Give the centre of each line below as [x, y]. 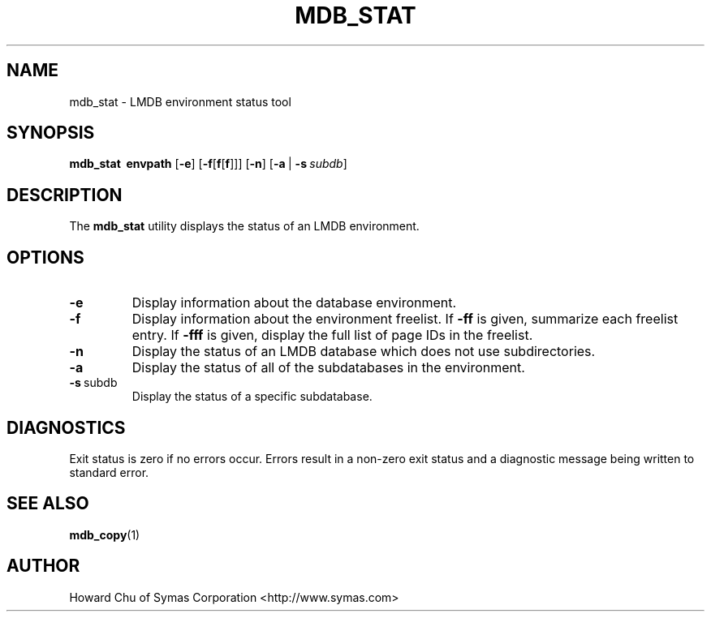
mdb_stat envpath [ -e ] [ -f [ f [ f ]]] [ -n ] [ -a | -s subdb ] [208, 164]
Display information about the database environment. [294, 303]
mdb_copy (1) [105, 534]
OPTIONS [45, 257]
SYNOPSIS [51, 133]
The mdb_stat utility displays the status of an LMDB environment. [244, 226]
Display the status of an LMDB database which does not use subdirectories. [364, 352]
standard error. [109, 472]
